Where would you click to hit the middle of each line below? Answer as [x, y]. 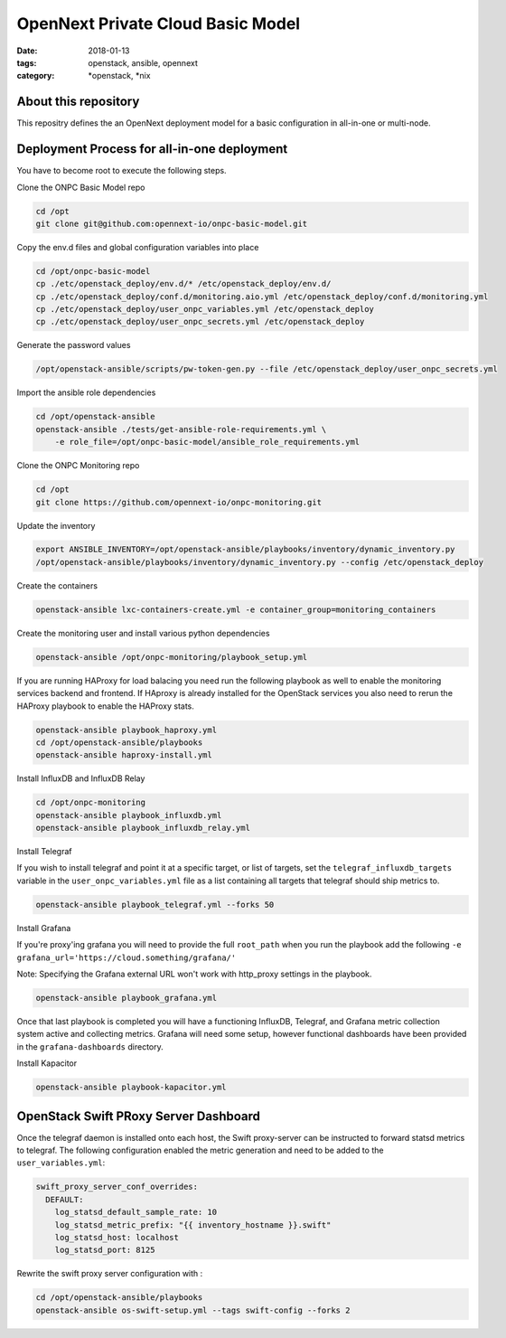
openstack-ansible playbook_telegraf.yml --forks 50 [155, 905]
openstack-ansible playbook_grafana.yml [126, 998]
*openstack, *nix [119, 76]
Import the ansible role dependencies [86, 392]
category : [36, 76]
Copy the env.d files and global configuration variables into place [138, 247]
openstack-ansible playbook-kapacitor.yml [131, 1088]
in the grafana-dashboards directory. [90, 1046]
